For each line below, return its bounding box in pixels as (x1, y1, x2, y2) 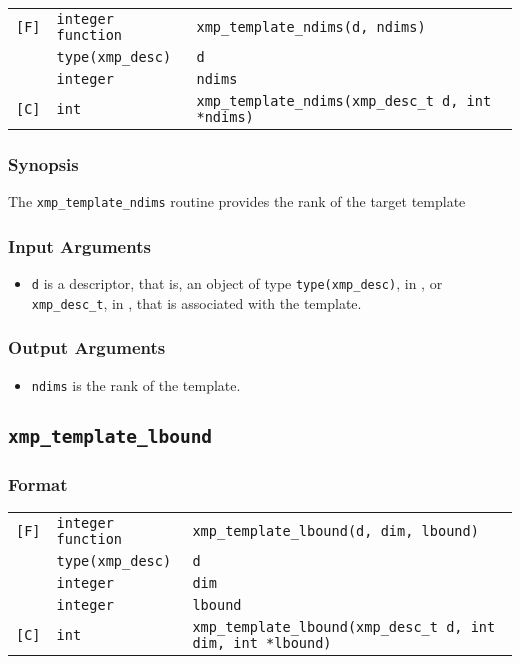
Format (8, 471, 68, 496)
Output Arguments (8, 335, 166, 360)
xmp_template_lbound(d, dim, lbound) (192, 522, 479, 539)
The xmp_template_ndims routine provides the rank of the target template (8, 191, 466, 212)
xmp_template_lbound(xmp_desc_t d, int (192, 618, 496, 635)
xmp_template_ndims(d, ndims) (196, 19, 426, 35)
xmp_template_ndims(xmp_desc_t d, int (196, 93, 492, 109)
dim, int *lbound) (192, 634, 332, 651)
